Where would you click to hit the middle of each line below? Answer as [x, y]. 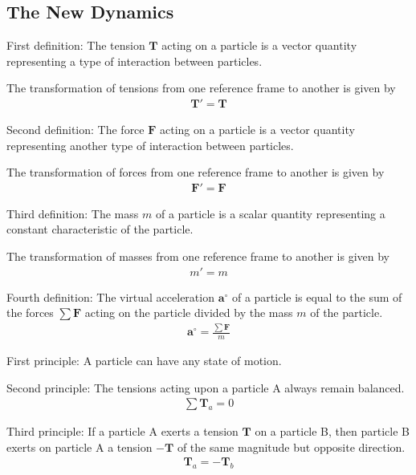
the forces [30, 313]
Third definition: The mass [73, 213]
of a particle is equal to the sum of [317, 296]
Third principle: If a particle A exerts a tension [122, 431]
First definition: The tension [76, 45]
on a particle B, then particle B [332, 431]
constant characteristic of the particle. [100, 229]
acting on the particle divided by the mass [189, 313]
